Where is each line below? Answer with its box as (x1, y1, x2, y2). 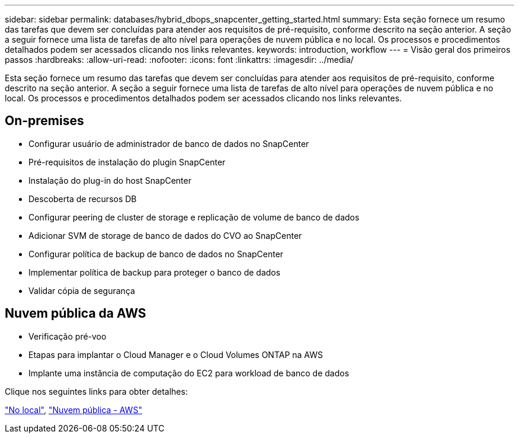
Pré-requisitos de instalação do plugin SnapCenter (28, 156, 226, 167)
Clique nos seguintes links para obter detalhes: (5, 386, 188, 397)
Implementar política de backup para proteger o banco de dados (28, 267, 281, 277)
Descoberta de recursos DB (28, 193, 137, 204)
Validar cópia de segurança (28, 285, 135, 296)
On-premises (5, 113, 84, 129)
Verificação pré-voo (28, 331, 107, 341)
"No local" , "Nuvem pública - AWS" (5, 404, 142, 415)
